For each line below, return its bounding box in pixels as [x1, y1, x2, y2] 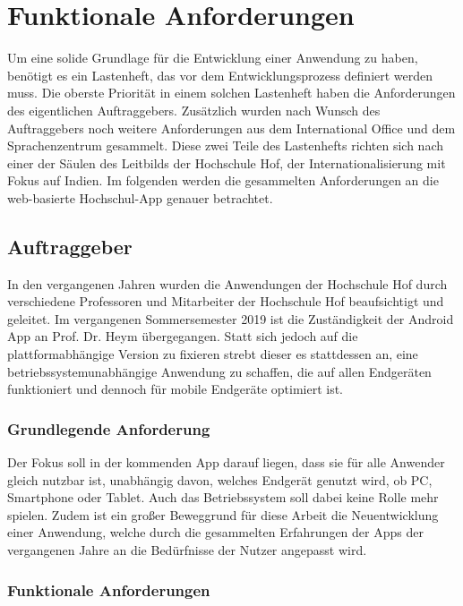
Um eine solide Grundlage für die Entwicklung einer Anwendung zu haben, [7, 48, 418, 67]
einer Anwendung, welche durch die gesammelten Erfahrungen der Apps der [7, 523, 424, 542]
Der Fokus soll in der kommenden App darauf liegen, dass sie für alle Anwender [7, 453, 445, 472]
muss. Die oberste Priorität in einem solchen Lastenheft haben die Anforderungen [7, 83, 456, 102]
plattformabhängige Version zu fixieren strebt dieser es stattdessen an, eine [7, 345, 418, 363]
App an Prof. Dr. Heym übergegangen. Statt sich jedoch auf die [7, 327, 358, 346]
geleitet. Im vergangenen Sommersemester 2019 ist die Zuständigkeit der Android [7, 309, 454, 328]
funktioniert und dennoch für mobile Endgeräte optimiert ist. [7, 380, 344, 398]
